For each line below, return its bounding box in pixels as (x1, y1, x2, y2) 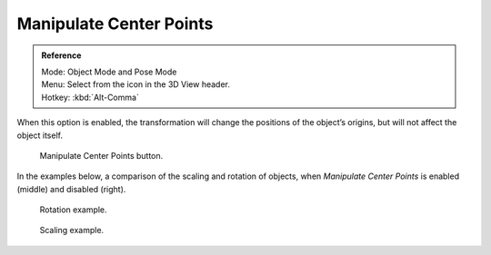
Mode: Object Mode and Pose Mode (41, 66, 177, 77)
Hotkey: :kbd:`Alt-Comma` (41, 92, 140, 103)
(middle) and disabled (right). (16, 183, 126, 194)
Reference (41, 50, 82, 61)
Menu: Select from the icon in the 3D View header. (41, 79, 231, 90)
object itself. (16, 130, 64, 141)
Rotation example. (39, 204, 108, 215)
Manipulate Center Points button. (39, 150, 164, 161)
